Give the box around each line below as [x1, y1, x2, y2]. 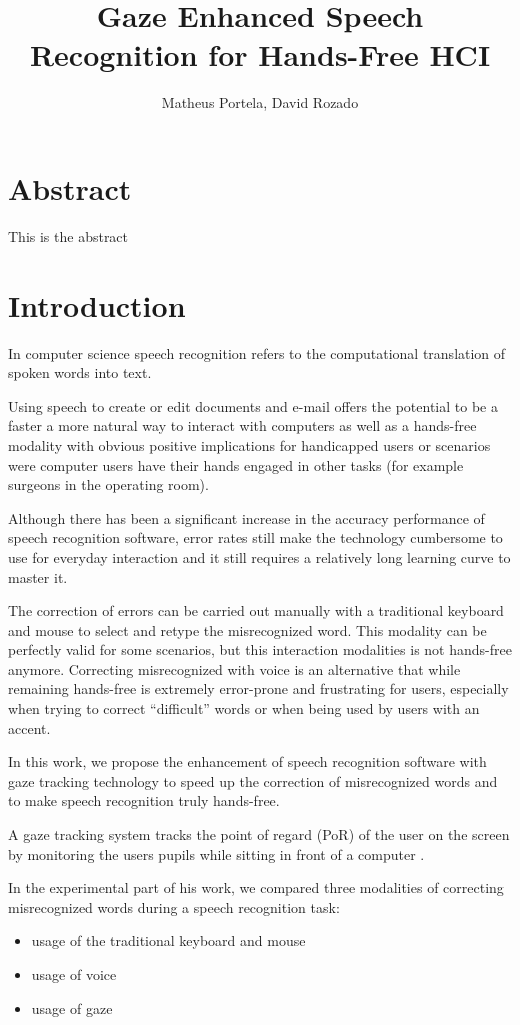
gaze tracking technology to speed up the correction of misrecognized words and [8, 770, 498, 791]
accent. [8, 717, 51, 738]
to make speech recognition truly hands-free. [8, 790, 280, 811]
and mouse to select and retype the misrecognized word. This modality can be [8, 619, 487, 640]
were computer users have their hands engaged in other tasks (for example [8, 454, 464, 475]
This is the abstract [8, 225, 129, 246]
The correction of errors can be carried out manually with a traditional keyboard [8, 600, 504, 621]
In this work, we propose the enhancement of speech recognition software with [8, 751, 487, 772]
